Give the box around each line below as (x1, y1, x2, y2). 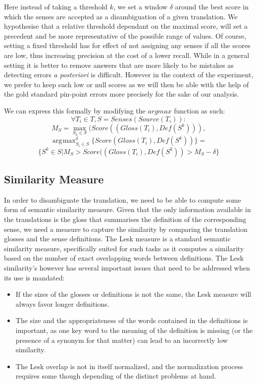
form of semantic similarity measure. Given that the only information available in (4, 204, 251, 215)
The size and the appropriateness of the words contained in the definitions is (15, 315, 248, 326)
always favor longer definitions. (15, 298, 109, 309)
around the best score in (175, 1, 249, 11)
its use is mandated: (4, 272, 65, 282)
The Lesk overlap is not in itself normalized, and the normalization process (15, 361, 243, 371)
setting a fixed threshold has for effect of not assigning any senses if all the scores (4, 40, 251, 51)
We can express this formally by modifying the (4, 105, 146, 115)
